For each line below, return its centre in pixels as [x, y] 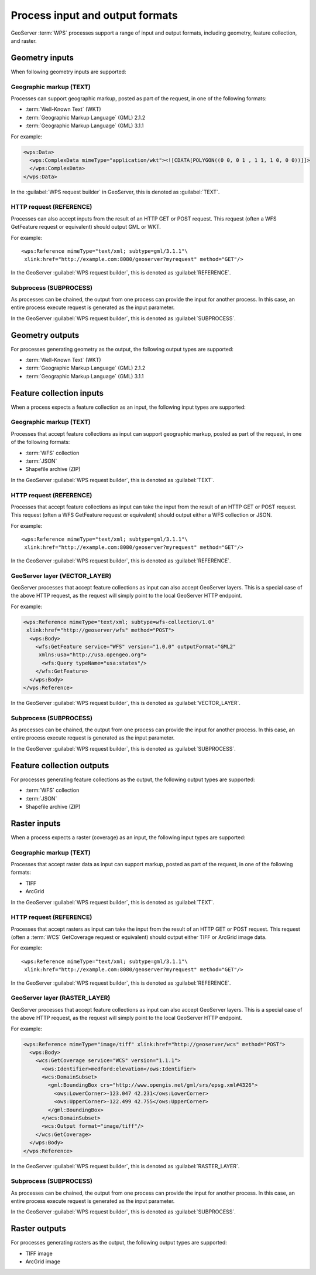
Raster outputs [39, 1229]
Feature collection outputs [60, 765]
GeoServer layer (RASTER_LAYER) [61, 998]
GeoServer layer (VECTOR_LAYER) [61, 576]
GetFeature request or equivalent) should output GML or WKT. [86, 227]
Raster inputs [36, 823]
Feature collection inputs [57, 393]
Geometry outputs [45, 335]
